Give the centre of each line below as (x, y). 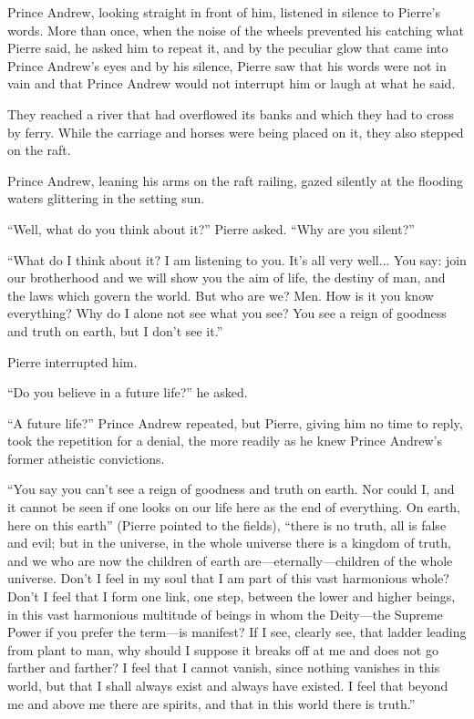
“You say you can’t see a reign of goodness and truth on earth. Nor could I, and (231, 489)
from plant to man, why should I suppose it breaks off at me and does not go (223, 649)
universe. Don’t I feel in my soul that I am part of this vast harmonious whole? (228, 578)
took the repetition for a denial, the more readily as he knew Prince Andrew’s (225, 441)
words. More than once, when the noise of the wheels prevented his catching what (236, 30)
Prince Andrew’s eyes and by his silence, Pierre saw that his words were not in (227, 65)
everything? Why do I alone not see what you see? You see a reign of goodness (227, 313)
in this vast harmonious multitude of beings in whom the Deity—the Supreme (225, 614)
